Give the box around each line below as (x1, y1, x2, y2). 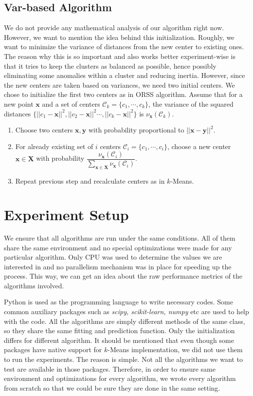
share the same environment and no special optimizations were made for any (4, 242, 232, 252)
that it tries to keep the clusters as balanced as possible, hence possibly (4, 60, 217, 71)
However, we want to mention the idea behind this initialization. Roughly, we (4, 32, 235, 42)
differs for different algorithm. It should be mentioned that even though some (4, 335, 234, 345)
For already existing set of (15, 141, 93, 151)
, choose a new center (167, 141, 231, 151)
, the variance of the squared (148, 98, 234, 109)
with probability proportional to (88, 125, 184, 135)
